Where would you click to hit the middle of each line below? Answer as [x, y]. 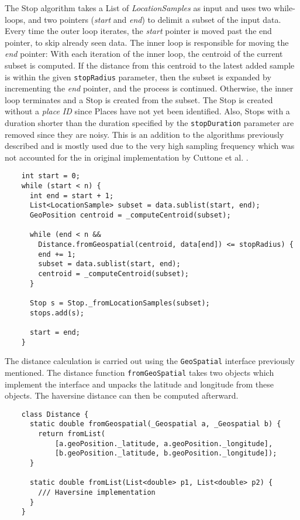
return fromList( [72, 434]
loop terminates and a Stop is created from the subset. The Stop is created [139, 99]
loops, [15, 19]
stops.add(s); [57, 313]
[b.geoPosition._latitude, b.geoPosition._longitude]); [166, 453]
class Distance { [55, 414]
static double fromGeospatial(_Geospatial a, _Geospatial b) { [155, 424]
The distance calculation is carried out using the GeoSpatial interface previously [150, 361]
